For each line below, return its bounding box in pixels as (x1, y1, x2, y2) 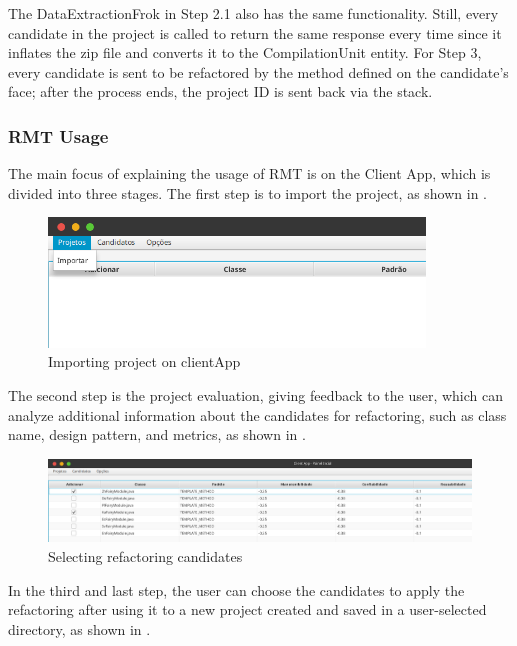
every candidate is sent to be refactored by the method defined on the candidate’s (8, 61, 509, 82)
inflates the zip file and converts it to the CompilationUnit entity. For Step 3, (8, 42, 482, 63)
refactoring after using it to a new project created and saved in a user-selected (8, 599, 487, 620)
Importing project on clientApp (48, 351, 241, 372)
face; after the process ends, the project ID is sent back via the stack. (8, 81, 433, 102)
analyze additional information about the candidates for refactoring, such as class (8, 404, 507, 425)
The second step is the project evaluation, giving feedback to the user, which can (8, 384, 504, 405)
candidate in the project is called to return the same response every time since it (8, 22, 502, 43)
